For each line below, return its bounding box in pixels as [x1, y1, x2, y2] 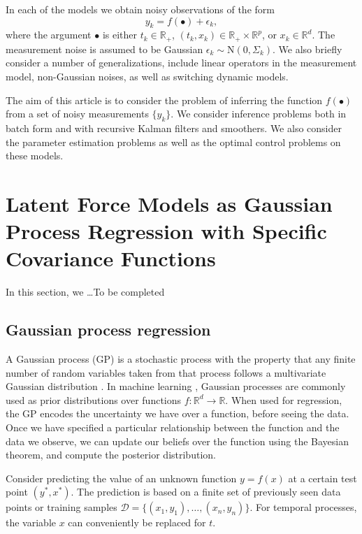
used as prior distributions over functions [6, 392, 182, 407]
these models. [6, 148, 64, 163]
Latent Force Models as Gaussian [6, 189, 333, 217]
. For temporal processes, [249, 500, 357, 514]
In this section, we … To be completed [6, 284, 165, 299]
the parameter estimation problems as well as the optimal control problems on [6, 134, 341, 149]
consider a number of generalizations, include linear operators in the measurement [6, 55, 357, 70]
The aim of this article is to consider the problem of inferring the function [6, 92, 323, 107]
